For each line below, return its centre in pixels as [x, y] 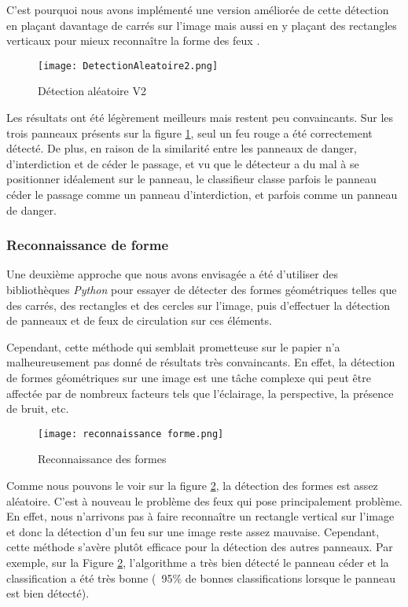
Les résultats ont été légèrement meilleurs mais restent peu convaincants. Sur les [200, 118]
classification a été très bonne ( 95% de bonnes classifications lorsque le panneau [201, 578]
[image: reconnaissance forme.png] [131, 434]
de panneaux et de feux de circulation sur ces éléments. [139, 320]
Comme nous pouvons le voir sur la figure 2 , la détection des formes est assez [192, 485]
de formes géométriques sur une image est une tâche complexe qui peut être [189, 377]
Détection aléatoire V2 [92, 91]
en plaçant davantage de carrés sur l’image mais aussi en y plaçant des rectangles [202, 25]
